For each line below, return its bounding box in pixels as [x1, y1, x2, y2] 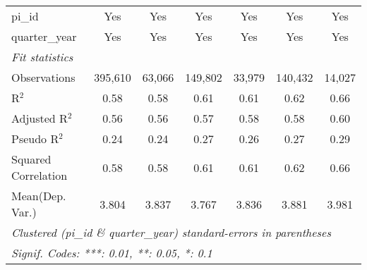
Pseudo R [11, 130, 59, 147]
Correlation [11, 167, 68, 183]
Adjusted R [11, 110, 68, 126]
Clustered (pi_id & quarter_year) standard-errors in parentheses [11, 224, 332, 240]
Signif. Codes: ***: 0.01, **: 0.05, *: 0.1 [11, 245, 212, 261]
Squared [11, 151, 52, 167]
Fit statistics [11, 49, 73, 65]
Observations [11, 69, 76, 85]
